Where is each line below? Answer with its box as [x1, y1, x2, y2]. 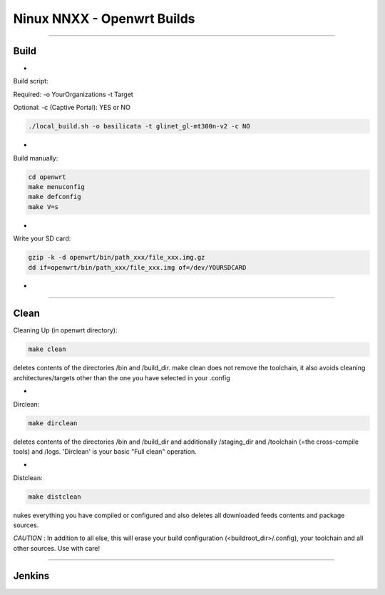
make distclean [28, 492, 81, 501]
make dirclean [28, 419, 78, 427]
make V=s [28, 203, 59, 210]
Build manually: [13, 153, 58, 162]
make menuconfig [28, 183, 86, 190]
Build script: [13, 77, 49, 86]
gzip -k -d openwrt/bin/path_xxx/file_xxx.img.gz [28, 253, 205, 262]
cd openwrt [28, 173, 66, 181]
